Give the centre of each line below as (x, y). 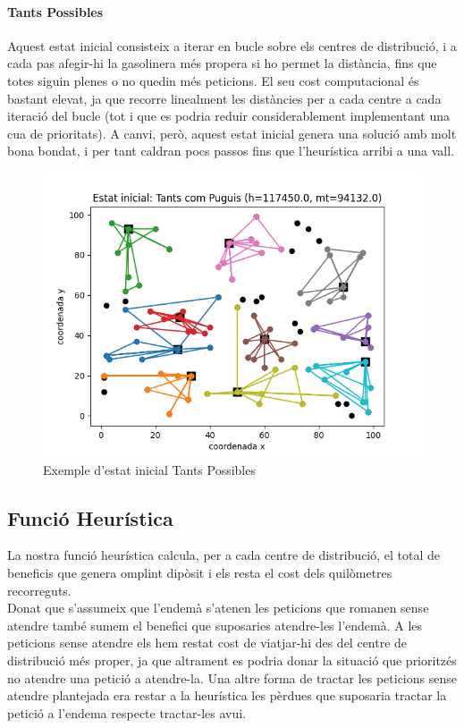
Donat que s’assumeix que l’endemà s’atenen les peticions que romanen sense (218, 608)
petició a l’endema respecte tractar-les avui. (127, 712)
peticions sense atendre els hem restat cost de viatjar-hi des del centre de (207, 643)
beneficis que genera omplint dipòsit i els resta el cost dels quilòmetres (200, 572)
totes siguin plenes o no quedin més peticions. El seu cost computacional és (213, 80)
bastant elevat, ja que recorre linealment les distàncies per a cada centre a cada (224, 98)
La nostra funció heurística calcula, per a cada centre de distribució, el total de (224, 555)
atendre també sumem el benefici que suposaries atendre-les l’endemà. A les (215, 625)
